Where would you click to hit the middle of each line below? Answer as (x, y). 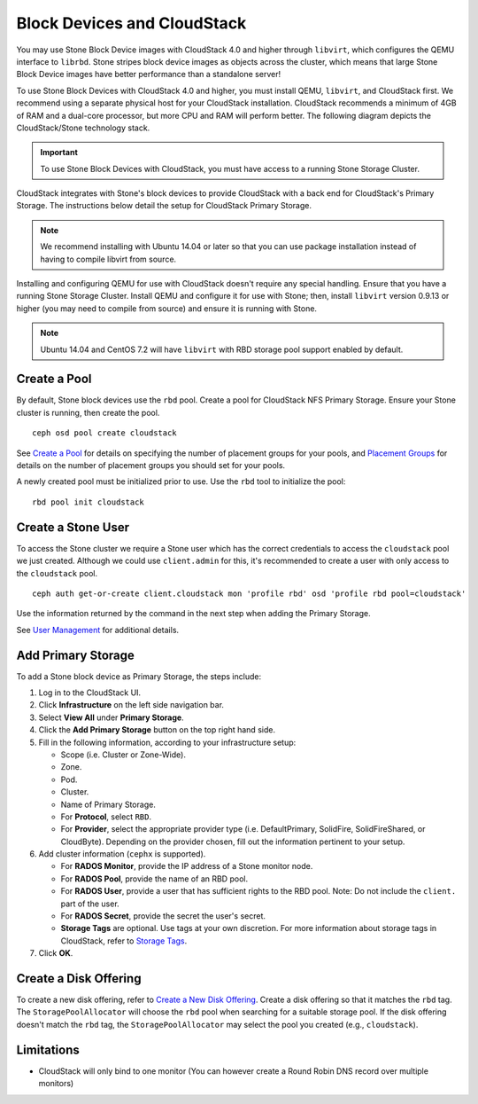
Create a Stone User (73, 527)
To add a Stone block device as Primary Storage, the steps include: (139, 676)
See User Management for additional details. (98, 630)
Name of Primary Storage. (108, 804)
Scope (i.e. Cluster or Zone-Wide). (123, 755)
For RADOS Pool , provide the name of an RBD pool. (154, 879)
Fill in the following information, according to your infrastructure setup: (167, 742)
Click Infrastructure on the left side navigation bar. (131, 705)
